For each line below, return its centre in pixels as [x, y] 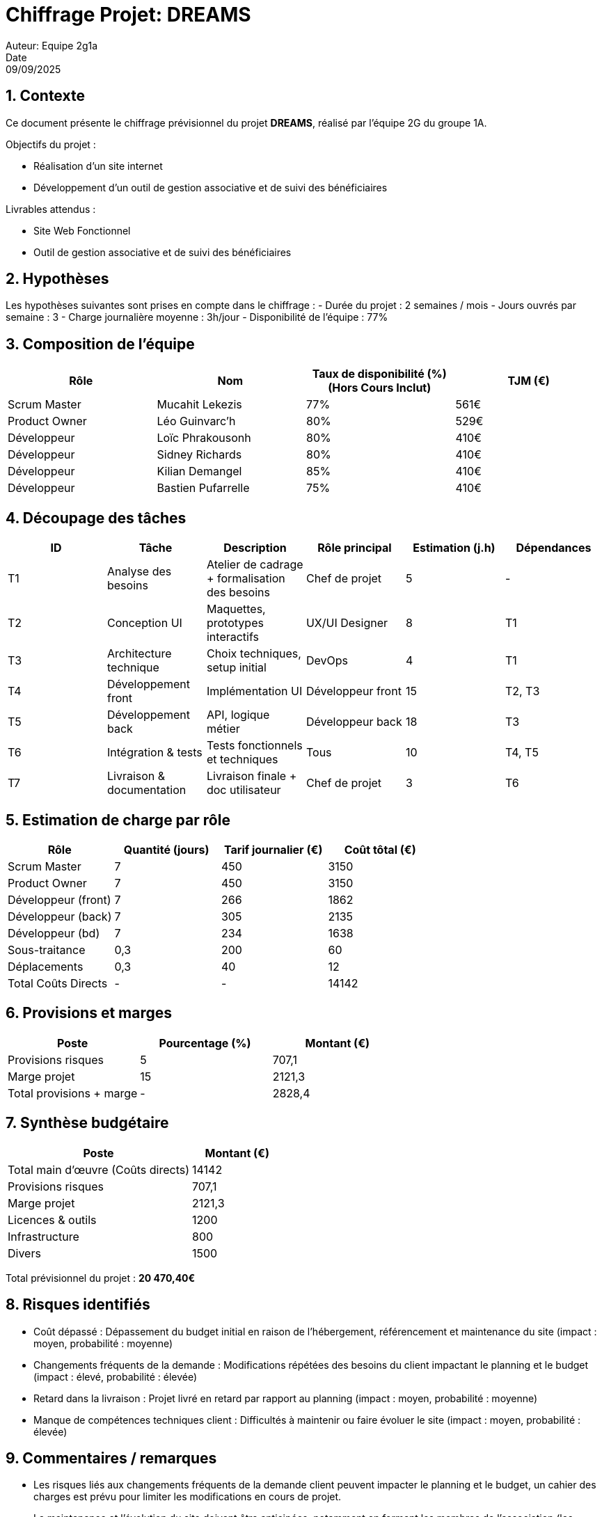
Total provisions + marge [73, 1093]
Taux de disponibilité [368, 374]
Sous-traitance [47, 950]
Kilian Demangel [199, 471]
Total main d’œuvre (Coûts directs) [99, 1169]
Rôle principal [355, 548]
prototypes [235, 623]
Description [255, 548]
